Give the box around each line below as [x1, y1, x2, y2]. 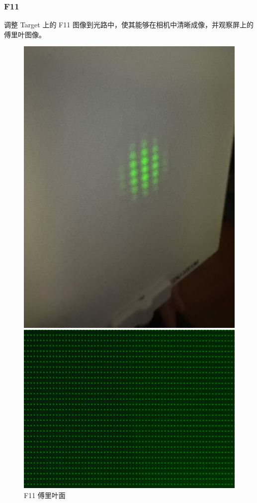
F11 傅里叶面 [24, 490, 66, 500]
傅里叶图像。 [4, 29, 46, 39]
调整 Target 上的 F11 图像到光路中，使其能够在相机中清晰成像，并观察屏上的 [4, 19, 254, 30]
